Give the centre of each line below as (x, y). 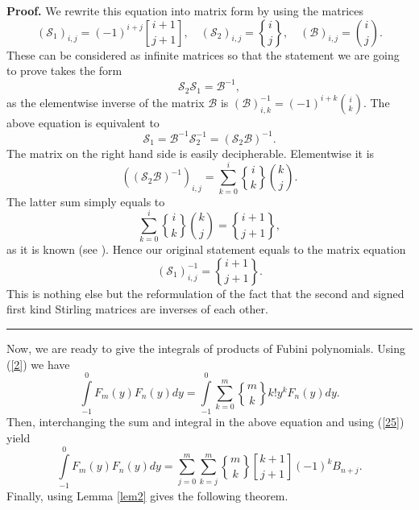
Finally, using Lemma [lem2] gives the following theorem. (147, 495)
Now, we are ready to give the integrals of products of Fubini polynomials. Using (206, 348)
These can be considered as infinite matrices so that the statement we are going (203, 54)
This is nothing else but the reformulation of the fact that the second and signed (205, 293)
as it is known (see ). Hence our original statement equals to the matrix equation (206, 249)
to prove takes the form (64, 70)
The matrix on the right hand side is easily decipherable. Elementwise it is (191, 153)
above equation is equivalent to (83, 122)
